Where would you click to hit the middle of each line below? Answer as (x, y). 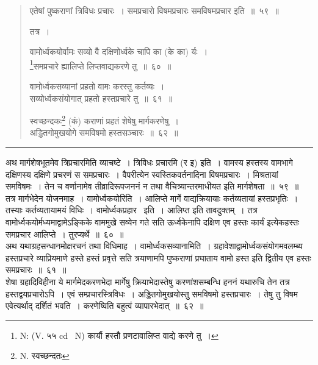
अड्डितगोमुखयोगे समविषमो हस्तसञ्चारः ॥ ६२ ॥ (104, 133)
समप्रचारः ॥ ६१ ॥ (36, 270)
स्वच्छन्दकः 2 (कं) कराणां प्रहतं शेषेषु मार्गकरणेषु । (104, 120)
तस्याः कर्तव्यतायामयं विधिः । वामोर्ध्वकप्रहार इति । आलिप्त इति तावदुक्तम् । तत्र (132, 210)
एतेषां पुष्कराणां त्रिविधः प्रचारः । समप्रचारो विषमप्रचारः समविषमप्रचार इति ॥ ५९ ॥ (154, 10)
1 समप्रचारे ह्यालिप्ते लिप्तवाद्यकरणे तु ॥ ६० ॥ (100, 65)
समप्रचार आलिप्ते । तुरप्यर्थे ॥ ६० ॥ (65, 234)
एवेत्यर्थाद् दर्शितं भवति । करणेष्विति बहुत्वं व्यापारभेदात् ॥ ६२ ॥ (105, 306)
